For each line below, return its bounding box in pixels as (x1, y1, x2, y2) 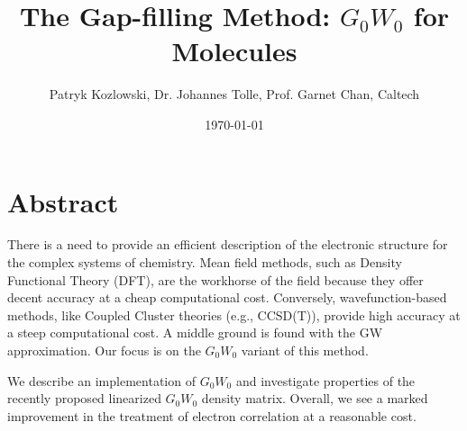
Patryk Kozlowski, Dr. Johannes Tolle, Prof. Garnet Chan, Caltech (49, 85, 420, 103)
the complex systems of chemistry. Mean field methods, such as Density (7, 253, 402, 272)
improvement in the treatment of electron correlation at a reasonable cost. (7, 406, 417, 425)
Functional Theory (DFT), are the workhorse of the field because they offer (7, 270, 424, 289)
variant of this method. (241, 341, 369, 359)
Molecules (171, 32, 298, 69)
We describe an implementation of (7, 371, 196, 390)
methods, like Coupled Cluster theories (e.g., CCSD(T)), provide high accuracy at (7, 305, 461, 324)
